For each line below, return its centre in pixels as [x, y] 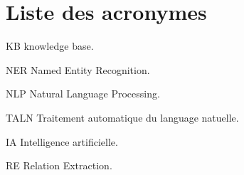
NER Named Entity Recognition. [78, 69]
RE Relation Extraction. [59, 165]
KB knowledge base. [50, 46]
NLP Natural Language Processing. [83, 94]
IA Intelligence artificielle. [62, 141]
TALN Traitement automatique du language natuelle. [122, 117]
